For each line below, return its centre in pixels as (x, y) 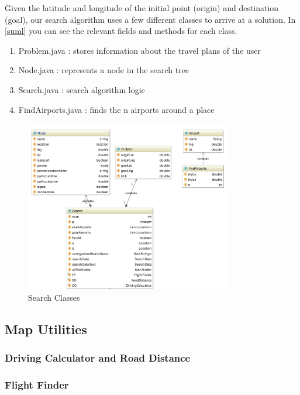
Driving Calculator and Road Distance (98, 358)
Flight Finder (37, 385)
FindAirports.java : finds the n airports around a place (116, 109)
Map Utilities (46, 329)
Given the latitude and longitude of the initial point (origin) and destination (142, 8)
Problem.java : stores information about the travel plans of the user (139, 50)
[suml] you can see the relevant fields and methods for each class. (121, 31)
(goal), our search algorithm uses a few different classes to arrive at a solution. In (150, 19)
